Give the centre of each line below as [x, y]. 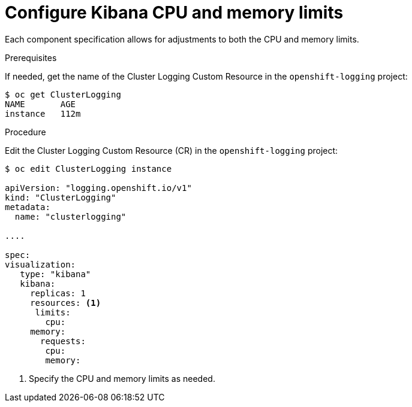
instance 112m [43, 113]
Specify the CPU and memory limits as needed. [122, 378]
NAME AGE [40, 104]
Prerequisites [31, 57]
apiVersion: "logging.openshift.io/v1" [98, 188]
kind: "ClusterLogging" [61, 197]
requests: [63, 341]
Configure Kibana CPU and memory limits [174, 13]
